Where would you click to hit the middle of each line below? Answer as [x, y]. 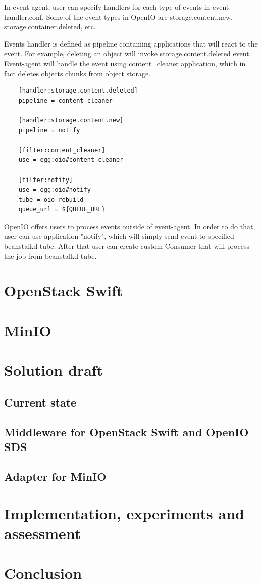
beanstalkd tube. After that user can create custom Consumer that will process [127, 246]
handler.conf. [24, 16]
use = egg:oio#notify [55, 190]
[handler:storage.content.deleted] [78, 91]
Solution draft [54, 370]
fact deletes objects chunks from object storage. [77, 73]
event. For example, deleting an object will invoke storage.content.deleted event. [128, 53]
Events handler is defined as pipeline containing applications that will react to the [131, 43]
